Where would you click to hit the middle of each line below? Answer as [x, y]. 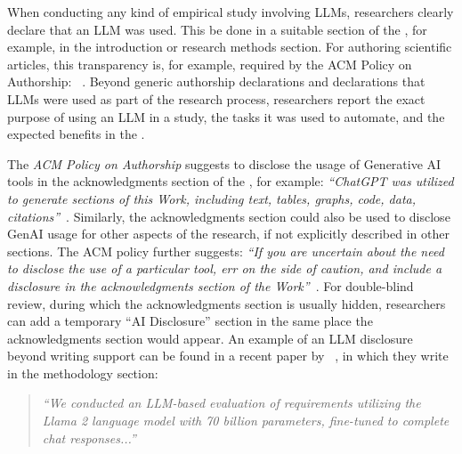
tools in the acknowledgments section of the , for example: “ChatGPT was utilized [231, 181]
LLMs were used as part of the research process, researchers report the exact [216, 98]
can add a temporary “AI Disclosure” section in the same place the [190, 321]
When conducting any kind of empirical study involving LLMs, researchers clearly [231, 12]
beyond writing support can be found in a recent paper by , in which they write [228, 356]
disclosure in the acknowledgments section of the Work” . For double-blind [211, 285]
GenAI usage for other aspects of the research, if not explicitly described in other [228, 234]
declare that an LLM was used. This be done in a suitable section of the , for [217, 29]
